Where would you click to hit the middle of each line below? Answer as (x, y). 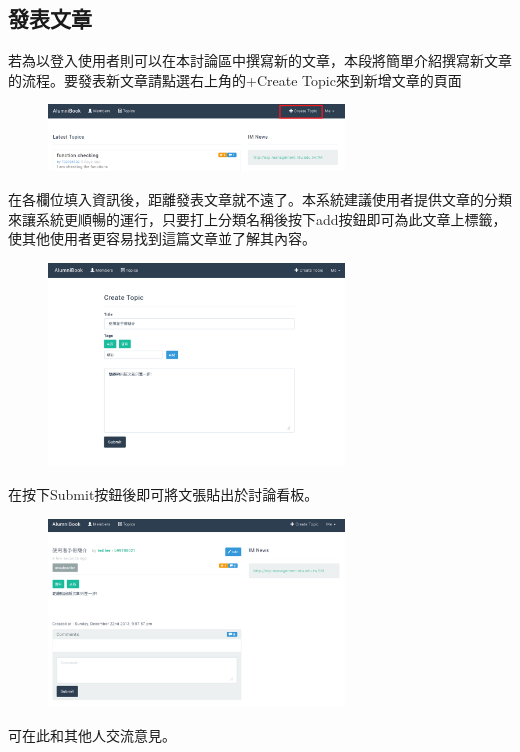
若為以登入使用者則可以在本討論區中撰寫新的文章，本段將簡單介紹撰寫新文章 (260, 60)
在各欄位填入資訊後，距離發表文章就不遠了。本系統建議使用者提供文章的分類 (260, 198)
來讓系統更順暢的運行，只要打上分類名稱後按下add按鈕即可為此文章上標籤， (257, 218)
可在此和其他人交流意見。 (92, 734)
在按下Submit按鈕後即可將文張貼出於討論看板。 (163, 494)
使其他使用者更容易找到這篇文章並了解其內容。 (162, 238)
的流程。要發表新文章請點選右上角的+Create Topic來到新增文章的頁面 (235, 79)
